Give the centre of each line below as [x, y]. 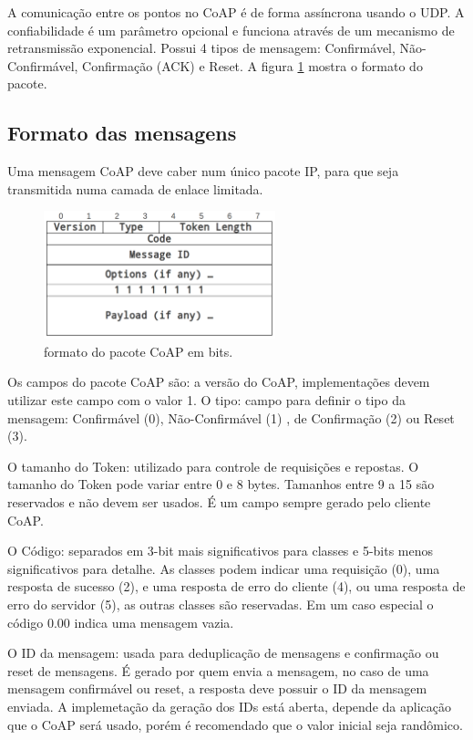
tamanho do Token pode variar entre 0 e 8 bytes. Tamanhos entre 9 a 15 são [221, 484]
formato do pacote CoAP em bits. [139, 351]
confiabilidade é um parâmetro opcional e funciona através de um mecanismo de [231, 30]
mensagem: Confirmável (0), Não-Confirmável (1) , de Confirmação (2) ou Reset [231, 417]
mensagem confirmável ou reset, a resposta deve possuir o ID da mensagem [217, 688]
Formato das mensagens [122, 133]
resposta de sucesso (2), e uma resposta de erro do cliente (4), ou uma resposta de [236, 586]
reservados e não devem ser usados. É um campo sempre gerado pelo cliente [219, 501]
